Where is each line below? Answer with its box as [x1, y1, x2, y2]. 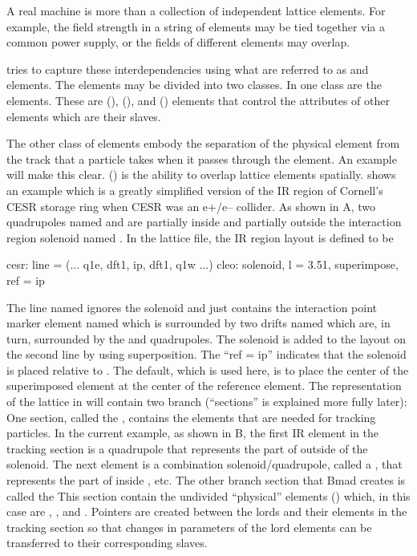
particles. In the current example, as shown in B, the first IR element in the [6, 424, 379, 441]
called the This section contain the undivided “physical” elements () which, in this [6, 487, 411, 504]
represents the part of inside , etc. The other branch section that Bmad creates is [6, 472, 406, 489]
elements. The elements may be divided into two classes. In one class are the [6, 76, 382, 93]
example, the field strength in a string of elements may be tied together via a [6, 18, 386, 34]
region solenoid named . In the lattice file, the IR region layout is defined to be [6, 229, 394, 246]
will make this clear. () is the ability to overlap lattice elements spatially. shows [6, 166, 396, 183]
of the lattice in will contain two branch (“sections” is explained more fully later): [6, 393, 407, 410]
